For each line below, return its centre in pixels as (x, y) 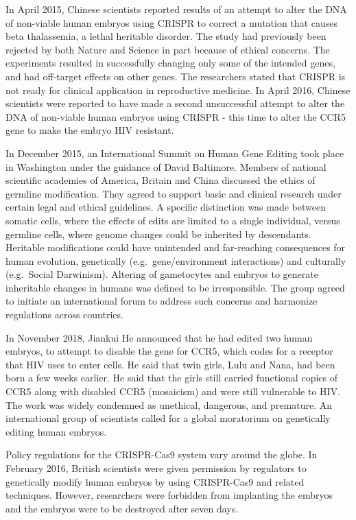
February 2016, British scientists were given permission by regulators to (156, 468)
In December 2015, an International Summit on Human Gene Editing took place (175, 153)
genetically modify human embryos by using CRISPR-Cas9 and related (155, 481)
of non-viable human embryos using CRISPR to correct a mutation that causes (171, 22)
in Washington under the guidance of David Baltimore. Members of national (166, 166)
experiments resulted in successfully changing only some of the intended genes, (170, 63)
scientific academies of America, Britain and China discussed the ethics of (161, 180)
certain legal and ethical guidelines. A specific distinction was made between (166, 207)
